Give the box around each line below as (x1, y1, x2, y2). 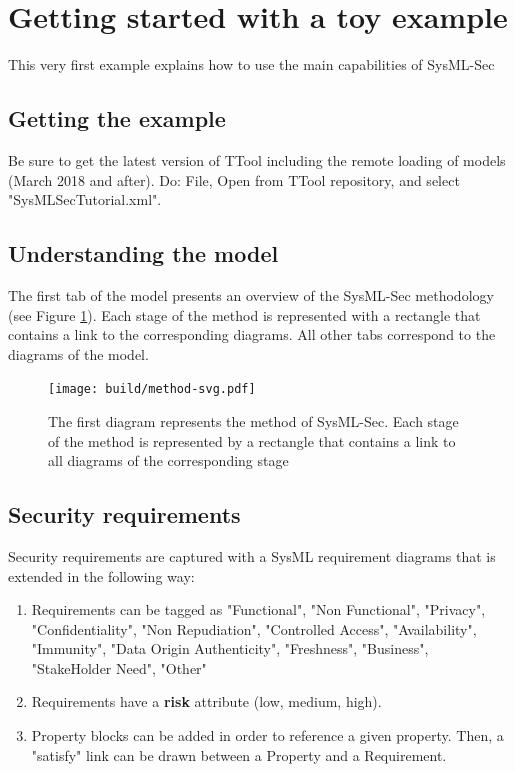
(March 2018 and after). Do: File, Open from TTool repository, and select (8, 169, 460, 190)
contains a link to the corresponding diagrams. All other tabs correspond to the (8, 324, 496, 345)
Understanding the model (8, 238, 279, 269)
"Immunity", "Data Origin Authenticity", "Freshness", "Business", (31, 638, 429, 659)
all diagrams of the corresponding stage (48, 450, 289, 471)
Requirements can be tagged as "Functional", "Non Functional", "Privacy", (31, 599, 486, 620)
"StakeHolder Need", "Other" (31, 657, 207, 678)
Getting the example (8, 103, 226, 134)
